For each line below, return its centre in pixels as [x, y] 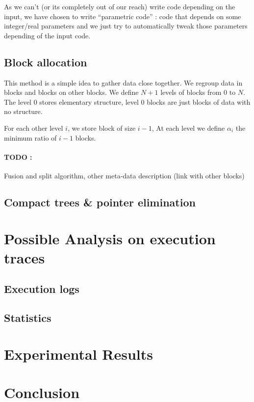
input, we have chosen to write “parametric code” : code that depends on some [123, 16]
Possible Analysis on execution [110, 238]
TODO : [18, 157]
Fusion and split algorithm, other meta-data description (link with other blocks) [124, 175]
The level [18, 101]
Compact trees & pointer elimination [100, 202]
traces [25, 257]
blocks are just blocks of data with [199, 101]
